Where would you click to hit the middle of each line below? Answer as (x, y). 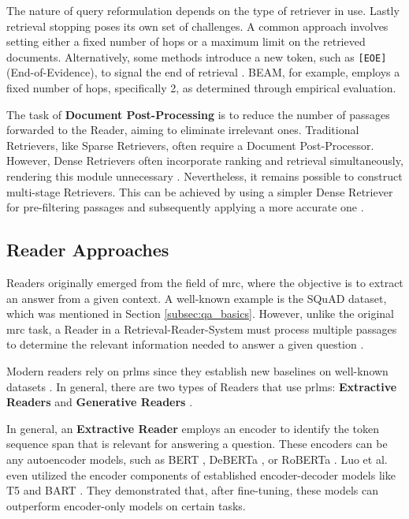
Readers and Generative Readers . (100, 402)
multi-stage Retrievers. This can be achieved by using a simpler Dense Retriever (200, 191)
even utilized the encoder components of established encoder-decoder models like (201, 474)
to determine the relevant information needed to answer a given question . (185, 344)
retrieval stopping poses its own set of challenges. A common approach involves (197, 26)
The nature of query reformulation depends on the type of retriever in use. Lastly (203, 10)
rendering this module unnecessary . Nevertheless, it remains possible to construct (204, 176)
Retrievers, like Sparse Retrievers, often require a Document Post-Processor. (190, 145)
